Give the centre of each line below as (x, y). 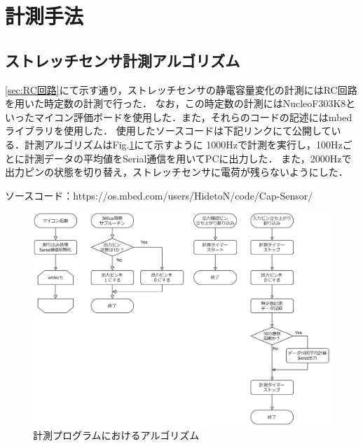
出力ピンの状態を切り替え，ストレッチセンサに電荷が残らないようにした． (177, 172)
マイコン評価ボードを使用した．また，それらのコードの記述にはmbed (193, 117)
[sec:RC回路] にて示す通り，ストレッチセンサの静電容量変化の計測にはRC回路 (181, 89)
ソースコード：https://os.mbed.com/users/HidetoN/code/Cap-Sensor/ (159, 195)
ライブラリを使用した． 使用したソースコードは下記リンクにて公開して (168, 131)
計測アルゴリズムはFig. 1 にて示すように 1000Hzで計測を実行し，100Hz (183, 144)
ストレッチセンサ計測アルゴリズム (123, 60)
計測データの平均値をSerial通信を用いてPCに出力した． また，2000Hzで (188, 158)
